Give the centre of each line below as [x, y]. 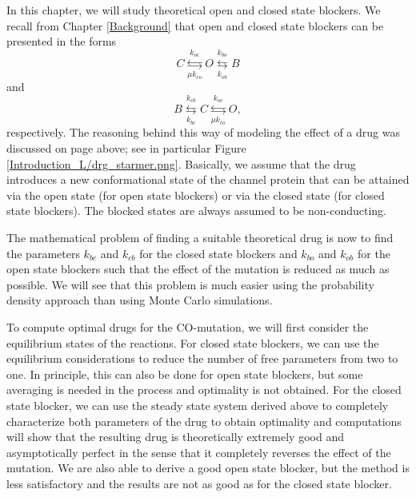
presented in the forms [62, 41]
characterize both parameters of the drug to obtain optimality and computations [204, 421]
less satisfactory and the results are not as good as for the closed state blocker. [199, 483]
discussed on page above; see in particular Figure [126, 148]
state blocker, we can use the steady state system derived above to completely [198, 405]
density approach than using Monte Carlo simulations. [140, 300]
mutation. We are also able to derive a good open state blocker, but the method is [208, 468]
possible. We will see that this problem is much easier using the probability [190, 284]
